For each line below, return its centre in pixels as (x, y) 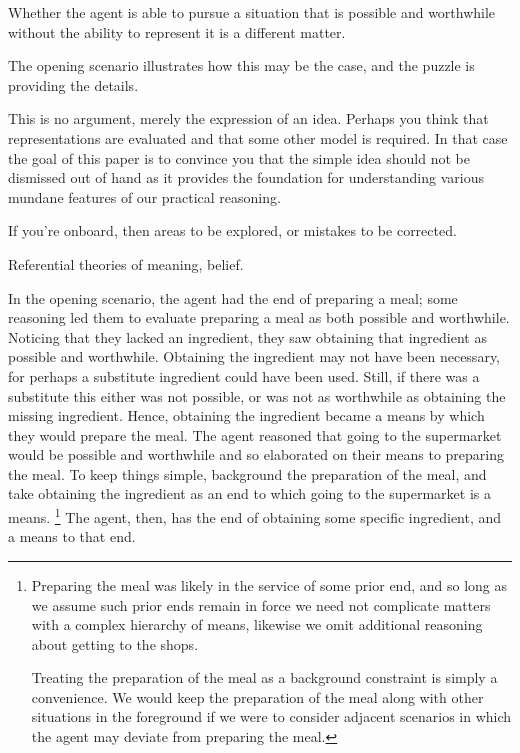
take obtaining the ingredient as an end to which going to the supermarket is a (249, 493)
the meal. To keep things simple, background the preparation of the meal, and (247, 473)
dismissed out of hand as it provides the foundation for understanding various (246, 177)
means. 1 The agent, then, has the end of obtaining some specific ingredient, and (255, 515)
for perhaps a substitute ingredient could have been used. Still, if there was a (244, 375)
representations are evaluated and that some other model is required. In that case (258, 137)
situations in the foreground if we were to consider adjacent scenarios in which (271, 716)
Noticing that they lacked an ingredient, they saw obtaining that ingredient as (247, 336)
